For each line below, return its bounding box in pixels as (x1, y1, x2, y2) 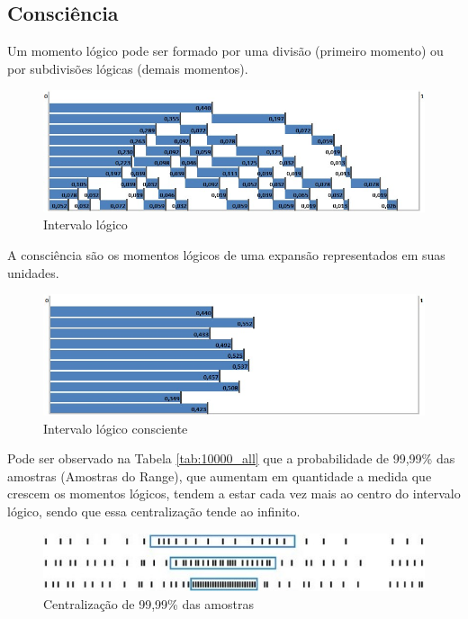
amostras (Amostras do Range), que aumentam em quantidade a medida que (7, 466, 432, 485)
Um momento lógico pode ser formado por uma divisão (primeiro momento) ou (7, 41, 444, 60)
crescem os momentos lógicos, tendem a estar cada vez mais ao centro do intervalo (7, 484, 461, 503)
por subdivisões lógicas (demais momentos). (7, 58, 248, 77)
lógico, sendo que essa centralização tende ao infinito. (7, 501, 301, 520)
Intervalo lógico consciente (43, 418, 188, 437)
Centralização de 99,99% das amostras (43, 594, 254, 613)
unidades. (7, 263, 59, 282)
